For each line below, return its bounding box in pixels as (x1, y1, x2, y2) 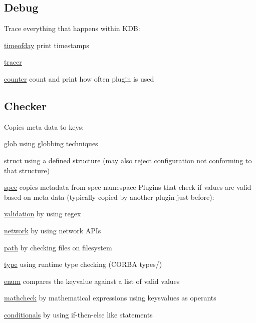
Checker (4, 98, 47, 113)
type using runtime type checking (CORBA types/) (4, 259, 162, 269)
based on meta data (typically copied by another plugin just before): (4, 191, 214, 202)
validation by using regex (4, 208, 81, 219)
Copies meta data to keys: (4, 121, 84, 132)
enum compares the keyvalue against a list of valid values (4, 275, 180, 286)
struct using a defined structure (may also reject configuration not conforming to (4, 155, 252, 165)
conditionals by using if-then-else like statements (4, 309, 153, 319)
